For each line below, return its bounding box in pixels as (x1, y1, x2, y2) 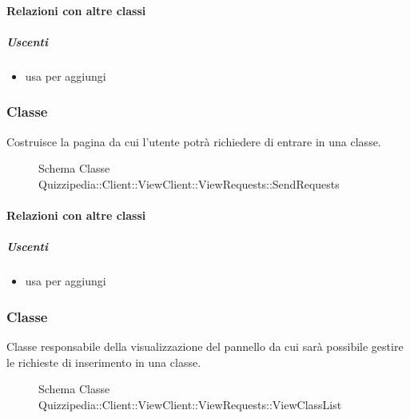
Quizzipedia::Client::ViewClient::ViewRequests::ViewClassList (38, 396, 342, 412)
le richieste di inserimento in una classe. (6, 353, 201, 370)
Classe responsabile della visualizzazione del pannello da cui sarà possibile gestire (6, 337, 404, 354)
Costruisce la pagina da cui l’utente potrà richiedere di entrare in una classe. (6, 133, 381, 149)
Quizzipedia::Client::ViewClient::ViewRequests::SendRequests (38, 175, 340, 192)
